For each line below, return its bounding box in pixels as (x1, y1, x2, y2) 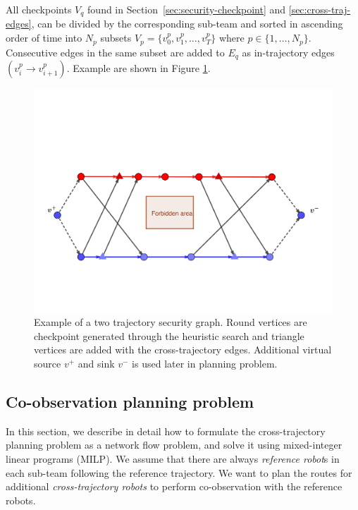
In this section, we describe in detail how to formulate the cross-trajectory (6, 423, 326, 438)
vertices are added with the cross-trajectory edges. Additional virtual (34, 342, 332, 357)
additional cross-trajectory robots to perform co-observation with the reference (6, 479, 342, 494)
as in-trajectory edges (242, 44, 335, 59)
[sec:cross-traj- (288, 2, 351, 16)
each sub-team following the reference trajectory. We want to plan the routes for (6, 465, 352, 480)
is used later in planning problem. (132, 356, 278, 371)
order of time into (6, 30, 82, 45)
